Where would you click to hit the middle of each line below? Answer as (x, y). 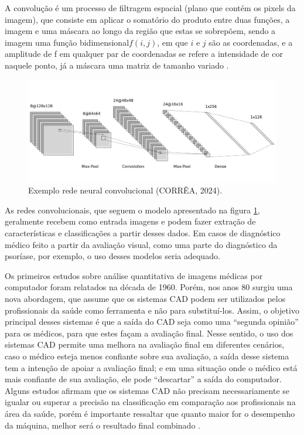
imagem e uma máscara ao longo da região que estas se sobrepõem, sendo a (140, 31)
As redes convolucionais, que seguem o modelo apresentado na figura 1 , (132, 210)
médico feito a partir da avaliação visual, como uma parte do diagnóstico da (141, 244)
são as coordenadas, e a (251, 42)
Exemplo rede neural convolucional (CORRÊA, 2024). (125, 190)
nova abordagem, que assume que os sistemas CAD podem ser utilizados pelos (145, 299)
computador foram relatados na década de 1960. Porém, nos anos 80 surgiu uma (149, 287)
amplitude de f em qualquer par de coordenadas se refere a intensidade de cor (144, 54)
